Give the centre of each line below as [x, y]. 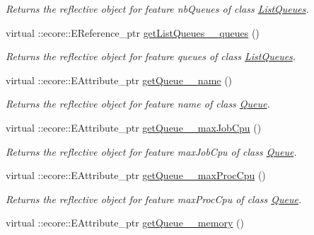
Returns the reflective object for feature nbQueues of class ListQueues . [157, 8]
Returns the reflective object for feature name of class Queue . [138, 104]
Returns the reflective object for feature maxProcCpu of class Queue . [154, 199]
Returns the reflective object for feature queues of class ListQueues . [151, 56]
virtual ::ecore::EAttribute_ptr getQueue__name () [119, 80]
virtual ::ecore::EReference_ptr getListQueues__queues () [133, 32]
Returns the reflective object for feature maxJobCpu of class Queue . [151, 151]
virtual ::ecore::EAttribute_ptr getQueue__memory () [125, 223]
